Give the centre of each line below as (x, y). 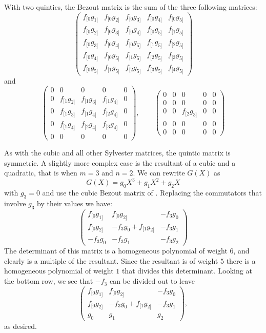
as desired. (21, 326)
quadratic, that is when (41, 173)
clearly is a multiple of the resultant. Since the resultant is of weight (111, 260)
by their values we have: (75, 203)
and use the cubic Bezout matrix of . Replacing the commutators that (152, 193)
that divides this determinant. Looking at (187, 271)
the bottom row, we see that (49, 281)
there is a (241, 260)
